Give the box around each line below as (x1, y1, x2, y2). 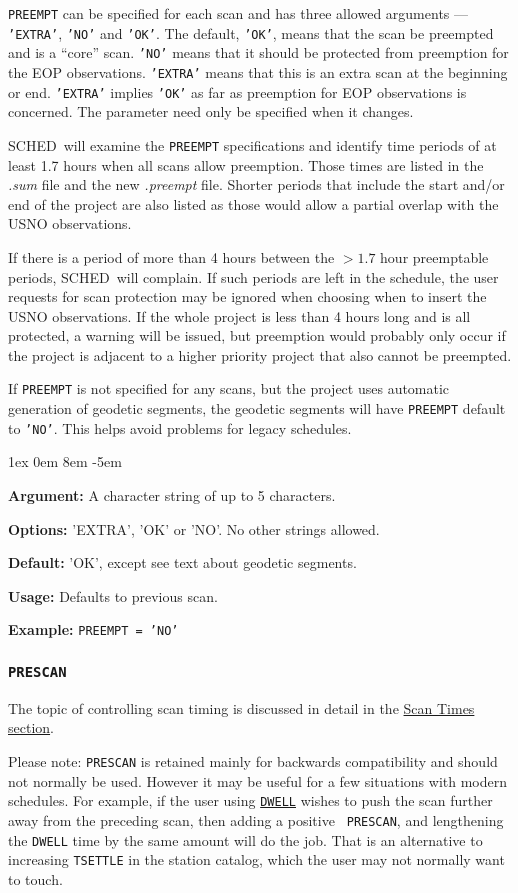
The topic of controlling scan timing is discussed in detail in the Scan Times (8, 697, 475, 718)
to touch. (8, 868, 63, 889)
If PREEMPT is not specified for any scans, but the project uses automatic (8, 378, 450, 399)
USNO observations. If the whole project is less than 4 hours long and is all (8, 305, 471, 326)
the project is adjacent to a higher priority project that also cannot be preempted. (8, 344, 512, 365)
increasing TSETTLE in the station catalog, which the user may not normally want (8, 849, 505, 870)
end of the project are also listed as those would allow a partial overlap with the (8, 193, 499, 214)
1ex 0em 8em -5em (8, 451, 122, 472)
